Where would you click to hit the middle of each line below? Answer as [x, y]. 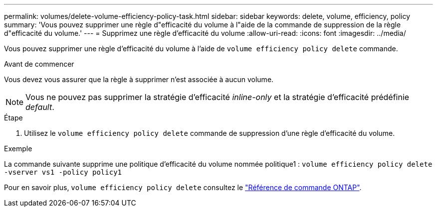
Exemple [18, 149]
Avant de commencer [39, 64]
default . [40, 107]
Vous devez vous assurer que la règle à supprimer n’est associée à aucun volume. [139, 79]
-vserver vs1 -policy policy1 [63, 172]
